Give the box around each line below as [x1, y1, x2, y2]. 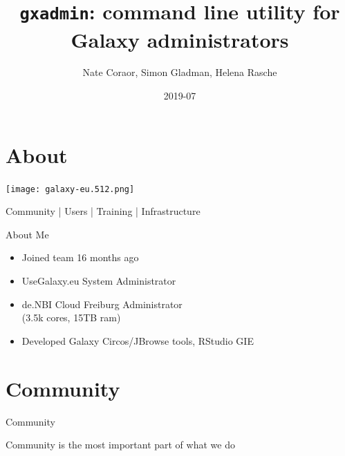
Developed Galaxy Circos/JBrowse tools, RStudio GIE [21, 333, 254, 348]
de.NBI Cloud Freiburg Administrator [21, 296, 183, 311]
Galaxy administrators [71, 25, 289, 53]
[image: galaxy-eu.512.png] [6, 184, 135, 194]
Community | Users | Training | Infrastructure [6, 204, 201, 218]
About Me [6, 227, 49, 241]
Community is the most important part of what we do [6, 437, 235, 452]
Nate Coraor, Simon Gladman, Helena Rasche [82, 65, 277, 79]
